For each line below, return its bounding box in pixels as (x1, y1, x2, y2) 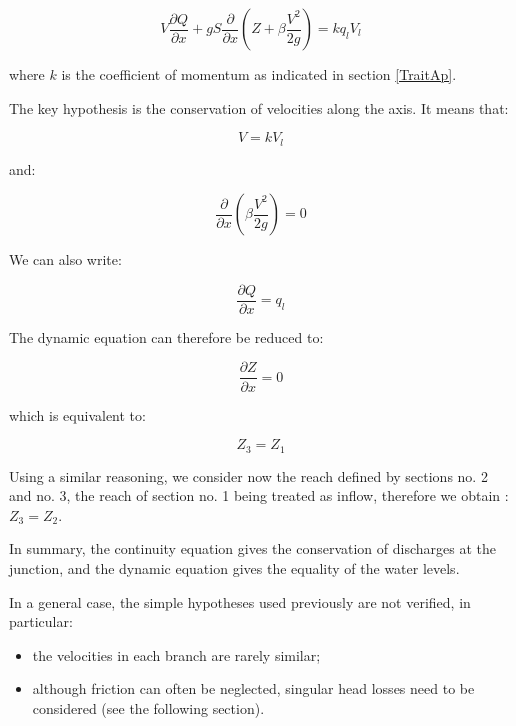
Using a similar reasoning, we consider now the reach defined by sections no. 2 (9, 465, 488, 486)
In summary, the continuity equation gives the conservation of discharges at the (9, 538, 496, 559)
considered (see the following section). (32, 697, 265, 718)
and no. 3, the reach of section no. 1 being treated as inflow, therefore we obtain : (9, 485, 509, 506)
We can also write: (9, 249, 122, 270)
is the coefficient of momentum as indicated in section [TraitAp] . (61, 64, 457, 84)
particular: (9, 611, 73, 632)
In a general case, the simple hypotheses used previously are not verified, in (9, 591, 471, 612)
